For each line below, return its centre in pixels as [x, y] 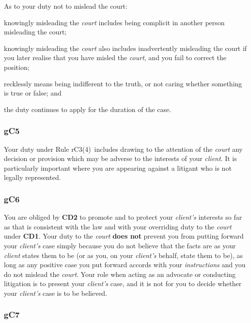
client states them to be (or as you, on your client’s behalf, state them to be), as [124, 255]
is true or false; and [33, 93]
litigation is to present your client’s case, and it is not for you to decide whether [123, 283]
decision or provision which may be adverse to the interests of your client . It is [120, 158]
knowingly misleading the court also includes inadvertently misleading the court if [125, 48]
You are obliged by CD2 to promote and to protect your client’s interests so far [123, 217]
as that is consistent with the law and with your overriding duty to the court [118, 226]
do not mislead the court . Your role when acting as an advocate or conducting [120, 274]
